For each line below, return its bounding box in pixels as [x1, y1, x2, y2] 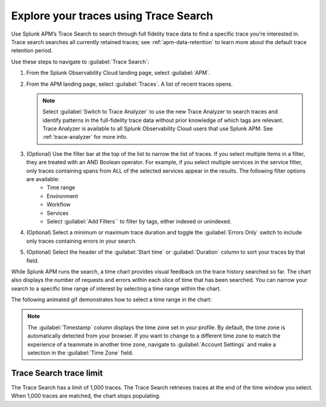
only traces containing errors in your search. [26, 237, 137, 245]
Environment [46, 192, 78, 199]
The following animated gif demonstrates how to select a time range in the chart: [11, 296, 212, 303]
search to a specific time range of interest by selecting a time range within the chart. [11, 284, 222, 292]
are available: [26, 176, 60, 183]
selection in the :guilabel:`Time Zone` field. [27, 349, 134, 356]
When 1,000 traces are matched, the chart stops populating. [11, 393, 161, 400]
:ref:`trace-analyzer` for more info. [42, 133, 128, 141]
